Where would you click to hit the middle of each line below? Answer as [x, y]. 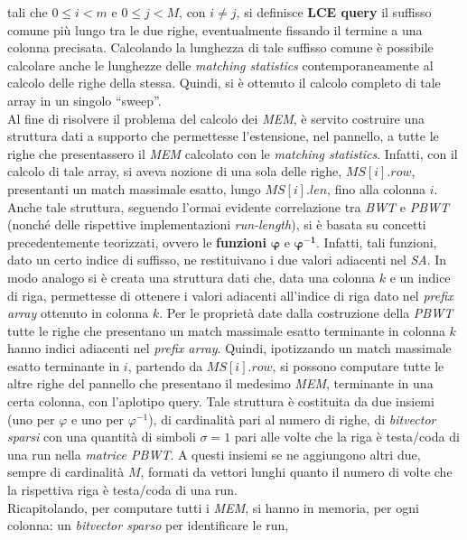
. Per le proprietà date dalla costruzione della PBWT [306, 313]
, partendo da [165, 365]
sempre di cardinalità [66, 472]
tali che [28, 12]
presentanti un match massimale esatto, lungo [134, 188]
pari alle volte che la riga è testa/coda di [347, 437]
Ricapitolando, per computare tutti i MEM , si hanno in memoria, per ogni [213, 507]
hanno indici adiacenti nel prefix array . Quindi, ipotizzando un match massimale [229, 348]
